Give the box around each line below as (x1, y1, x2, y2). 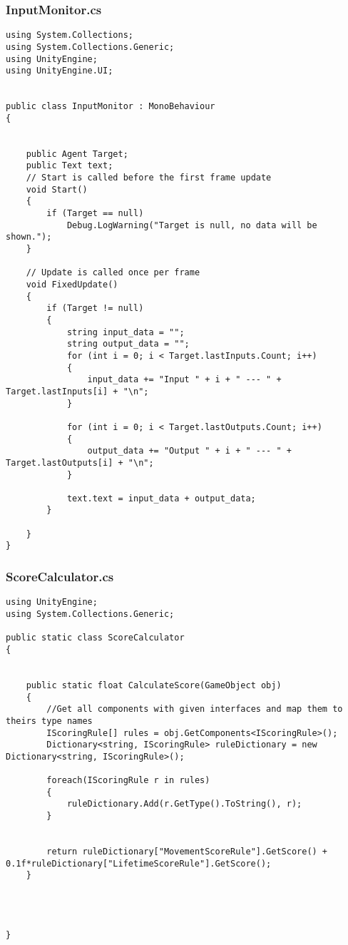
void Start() (26, 184, 88, 195)
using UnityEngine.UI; (6, 66, 113, 76)
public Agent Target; (26, 148, 128, 159)
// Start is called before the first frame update (26, 173, 272, 183)
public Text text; (26, 160, 113, 171)
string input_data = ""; (66, 327, 185, 337)
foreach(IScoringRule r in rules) (46, 775, 210, 786)
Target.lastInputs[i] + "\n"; (6, 386, 149, 397)
